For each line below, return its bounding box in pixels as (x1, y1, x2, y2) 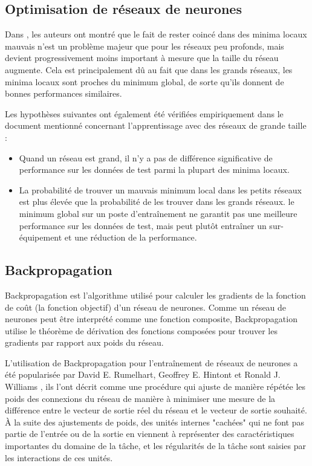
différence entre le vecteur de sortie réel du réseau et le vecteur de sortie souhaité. (5, 404, 307, 416)
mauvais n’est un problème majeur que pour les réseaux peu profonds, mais (5, 39, 284, 52)
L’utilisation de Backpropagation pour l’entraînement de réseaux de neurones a (5, 356, 298, 369)
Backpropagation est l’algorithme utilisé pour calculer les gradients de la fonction (5, 288, 306, 301)
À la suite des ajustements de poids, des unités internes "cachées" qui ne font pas (5, 415, 304, 428)
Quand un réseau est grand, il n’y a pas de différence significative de (19, 151, 273, 164)
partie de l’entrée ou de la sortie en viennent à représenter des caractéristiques (5, 427, 294, 440)
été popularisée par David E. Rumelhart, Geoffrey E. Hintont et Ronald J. (5, 368, 281, 381)
